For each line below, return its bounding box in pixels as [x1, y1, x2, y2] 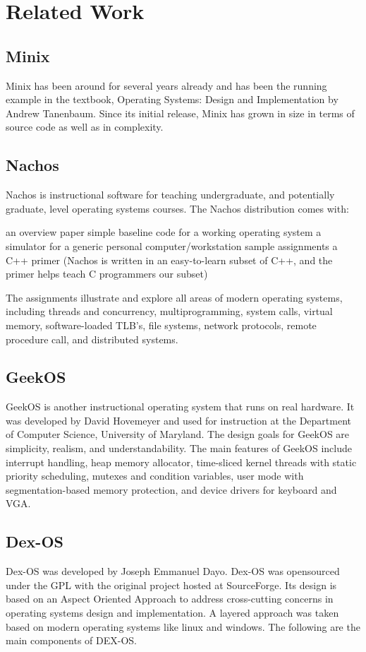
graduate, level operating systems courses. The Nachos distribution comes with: [6, 201, 349, 215]
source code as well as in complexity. [6, 119, 164, 134]
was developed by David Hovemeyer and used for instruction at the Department [6, 413, 351, 427]
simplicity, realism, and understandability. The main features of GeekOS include [6, 441, 352, 456]
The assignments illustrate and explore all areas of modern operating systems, [6, 290, 343, 304]
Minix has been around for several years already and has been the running [6, 78, 327, 93]
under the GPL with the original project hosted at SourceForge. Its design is [6, 577, 337, 592]
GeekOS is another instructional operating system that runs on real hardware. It [6, 399, 355, 414]
